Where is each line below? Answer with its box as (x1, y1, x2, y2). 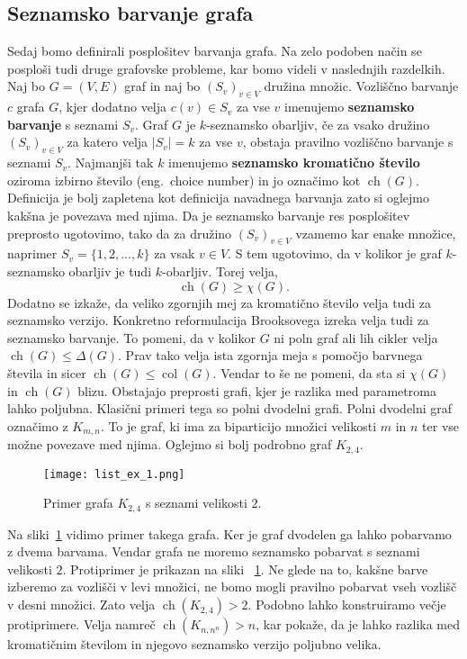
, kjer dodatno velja (58, 97, 167, 116)
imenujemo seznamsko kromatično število (168, 153, 420, 172)
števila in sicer (7, 363, 86, 382)
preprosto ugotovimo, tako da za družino (7, 223, 232, 242)
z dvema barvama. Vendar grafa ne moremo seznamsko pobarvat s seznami (7, 542, 420, 561)
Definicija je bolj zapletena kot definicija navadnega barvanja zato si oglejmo (7, 188, 429, 207)
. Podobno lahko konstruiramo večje (247, 595, 446, 614)
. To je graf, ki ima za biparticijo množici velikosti (100, 416, 377, 435)
